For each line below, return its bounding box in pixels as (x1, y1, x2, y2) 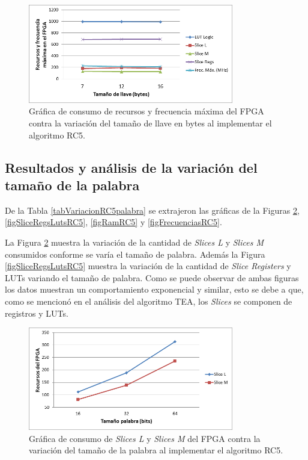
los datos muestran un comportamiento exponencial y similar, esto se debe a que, (5, 283, 304, 296)
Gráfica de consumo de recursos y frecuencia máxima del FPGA (29, 105, 264, 117)
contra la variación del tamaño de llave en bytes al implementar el (29, 116, 272, 129)
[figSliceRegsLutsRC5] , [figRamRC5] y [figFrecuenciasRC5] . (5, 216, 222, 228)
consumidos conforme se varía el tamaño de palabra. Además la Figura (5, 247, 265, 260)
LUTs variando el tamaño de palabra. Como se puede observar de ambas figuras (5, 271, 299, 284)
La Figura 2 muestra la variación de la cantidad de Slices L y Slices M (5, 235, 264, 248)
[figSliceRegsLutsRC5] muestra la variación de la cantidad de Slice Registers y (5, 260, 291, 272)
